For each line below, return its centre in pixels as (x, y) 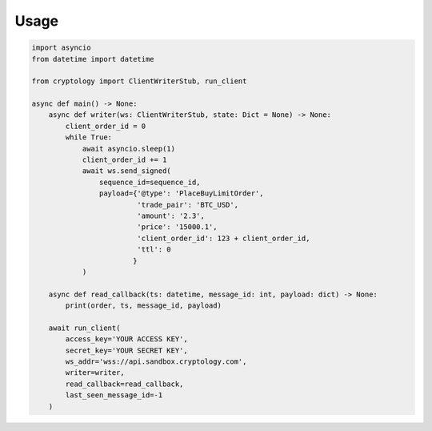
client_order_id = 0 (106, 126)
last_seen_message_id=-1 (114, 395)
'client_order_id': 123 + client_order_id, (224, 238)
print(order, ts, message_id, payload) (143, 306)
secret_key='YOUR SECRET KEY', (126, 350)
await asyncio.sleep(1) (129, 149)
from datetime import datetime (93, 59)
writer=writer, (95, 373)
